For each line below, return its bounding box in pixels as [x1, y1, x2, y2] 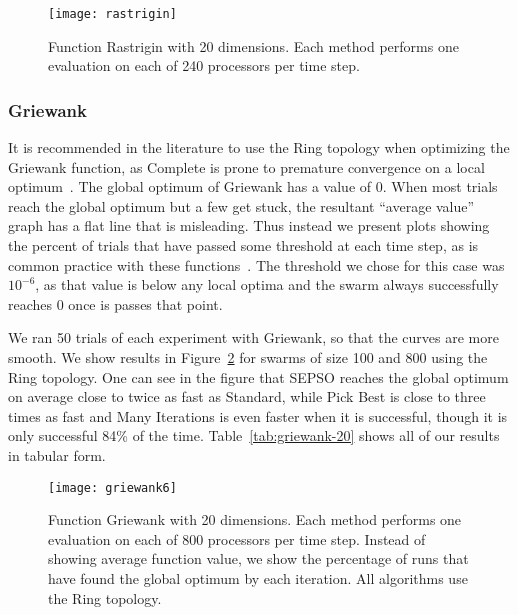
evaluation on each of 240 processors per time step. [48, 55, 360, 76]
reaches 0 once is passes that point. [8, 293, 223, 314]
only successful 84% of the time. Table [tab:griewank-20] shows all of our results [8, 425, 500, 446]
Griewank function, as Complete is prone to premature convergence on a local [8, 156, 485, 177]
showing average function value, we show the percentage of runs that [48, 548, 469, 569]
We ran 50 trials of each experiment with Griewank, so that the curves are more [8, 327, 499, 348]
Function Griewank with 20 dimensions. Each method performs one [48, 509, 462, 530]
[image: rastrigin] [48, 7, 177, 21]
